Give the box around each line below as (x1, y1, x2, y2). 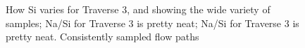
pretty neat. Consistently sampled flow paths (6, 29, 199, 44)
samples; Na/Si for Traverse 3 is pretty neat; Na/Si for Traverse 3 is (6, 15, 299, 30)
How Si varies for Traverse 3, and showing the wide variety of (6, 2, 270, 16)
